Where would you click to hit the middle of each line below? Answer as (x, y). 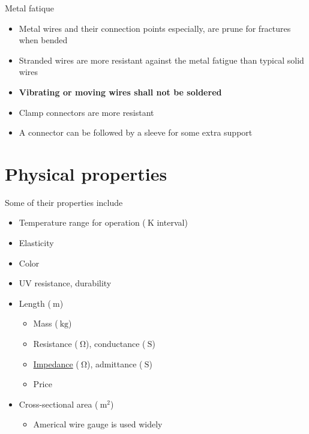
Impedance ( (56, 363)
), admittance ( (115, 363)
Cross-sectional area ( (58, 404)
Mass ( (46, 323)
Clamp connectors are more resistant (86, 112)
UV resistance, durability (65, 283)
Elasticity (36, 243)
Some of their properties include (64, 202)
